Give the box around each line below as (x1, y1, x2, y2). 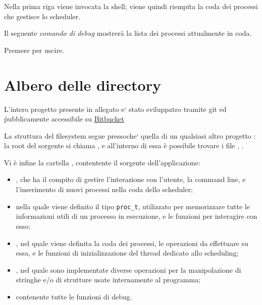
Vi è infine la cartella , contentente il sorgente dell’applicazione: (4, 157, 200, 167)
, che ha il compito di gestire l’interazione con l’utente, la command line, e (16, 174, 246, 185)
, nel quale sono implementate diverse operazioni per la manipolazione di (16, 264, 241, 275)
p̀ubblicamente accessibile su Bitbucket (4, 113, 125, 124)
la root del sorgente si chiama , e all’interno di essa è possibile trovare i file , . (4, 140, 244, 151)
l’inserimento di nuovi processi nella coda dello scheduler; (16, 184, 193, 195)
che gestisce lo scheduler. (4, 11, 81, 21)
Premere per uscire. (4, 44, 65, 55)
